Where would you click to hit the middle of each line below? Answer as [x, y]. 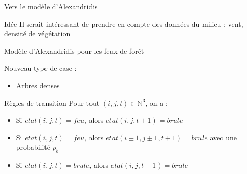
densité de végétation [37, 34]
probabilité [33, 147]
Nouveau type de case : [40, 68]
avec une [223, 137]
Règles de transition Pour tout [52, 102]
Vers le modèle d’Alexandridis [51, 6]
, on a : [156, 102]
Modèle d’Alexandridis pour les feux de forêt [74, 51]
